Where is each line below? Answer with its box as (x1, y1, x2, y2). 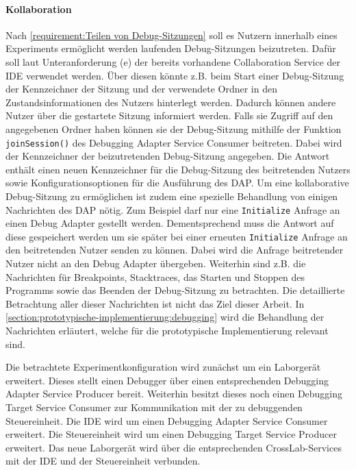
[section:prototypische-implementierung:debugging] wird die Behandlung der (5, 310, 325, 324)
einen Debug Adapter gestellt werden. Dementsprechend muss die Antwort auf (5, 216, 334, 230)
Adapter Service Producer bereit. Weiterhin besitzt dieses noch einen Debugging (5, 386, 343, 401)
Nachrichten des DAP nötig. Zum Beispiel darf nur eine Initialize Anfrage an (5, 202, 340, 217)
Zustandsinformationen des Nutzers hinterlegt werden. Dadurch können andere (5, 95, 336, 109)
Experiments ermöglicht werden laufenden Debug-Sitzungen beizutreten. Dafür (5, 41, 336, 55)
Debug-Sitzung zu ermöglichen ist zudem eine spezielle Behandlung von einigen (5, 188, 338, 203)
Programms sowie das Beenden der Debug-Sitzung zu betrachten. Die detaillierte (5, 283, 345, 297)
